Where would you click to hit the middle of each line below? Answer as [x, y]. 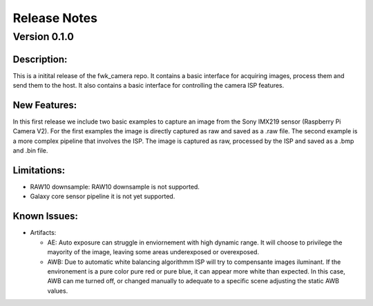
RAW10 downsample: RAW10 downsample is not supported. [115, 187]
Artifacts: [43, 233]
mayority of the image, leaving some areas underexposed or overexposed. [153, 252]
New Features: [45, 105]
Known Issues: [46, 217]
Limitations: [39, 170]
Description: [40, 59]
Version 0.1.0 [43, 37]
